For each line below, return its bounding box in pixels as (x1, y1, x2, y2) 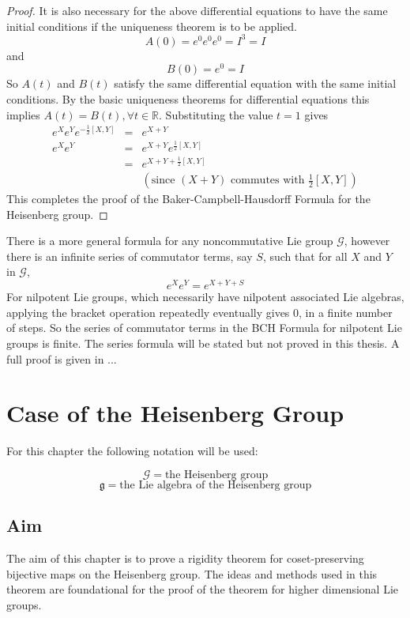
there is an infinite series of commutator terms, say (6, 247, 253, 264)
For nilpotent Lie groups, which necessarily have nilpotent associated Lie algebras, (6, 288, 404, 305)
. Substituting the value (159, 106, 273, 122)
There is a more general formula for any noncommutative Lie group (6, 232, 333, 249)
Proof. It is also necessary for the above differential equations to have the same (6, 2, 388, 18)
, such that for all (262, 247, 348, 264)
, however (344, 232, 390, 249)
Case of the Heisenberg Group (6, 397, 344, 429)
